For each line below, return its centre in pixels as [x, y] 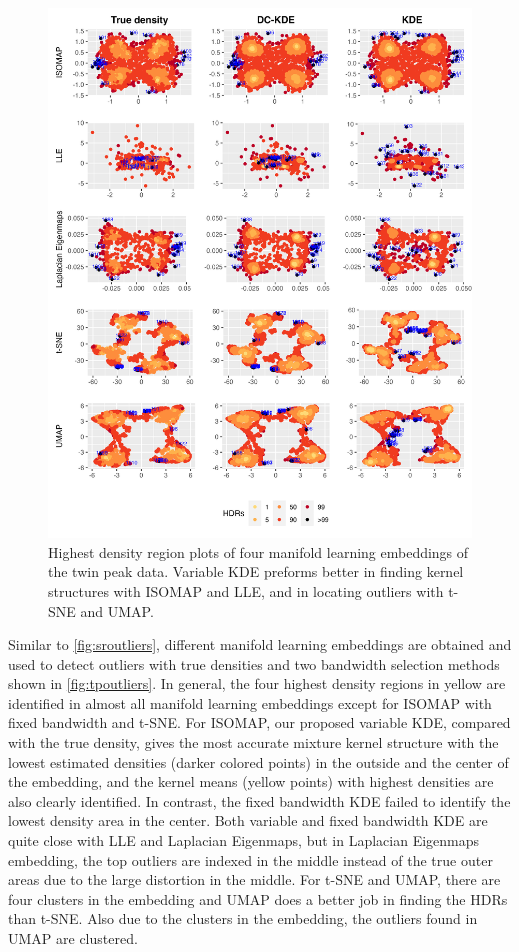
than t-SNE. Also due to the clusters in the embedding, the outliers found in [243, 918]
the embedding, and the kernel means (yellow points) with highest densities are [251, 781]
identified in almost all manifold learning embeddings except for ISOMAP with [250, 702]
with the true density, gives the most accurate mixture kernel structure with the [253, 742]
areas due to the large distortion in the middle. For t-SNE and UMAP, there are [254, 879]
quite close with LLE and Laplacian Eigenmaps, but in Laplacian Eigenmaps [244, 840]
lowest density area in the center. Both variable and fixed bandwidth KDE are [248, 820]
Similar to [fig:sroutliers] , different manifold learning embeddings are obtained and [260, 644]
